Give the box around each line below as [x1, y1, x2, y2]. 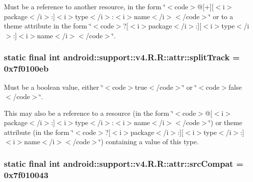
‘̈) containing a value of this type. [99, 136, 199, 147]
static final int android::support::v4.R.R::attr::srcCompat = [4, 157, 244, 169]
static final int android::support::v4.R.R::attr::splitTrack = [4, 51, 240, 63]
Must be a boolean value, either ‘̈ [4, 81, 103, 92]
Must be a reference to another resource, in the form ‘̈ [4, 1, 166, 11]
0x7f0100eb [4, 62, 49, 75]
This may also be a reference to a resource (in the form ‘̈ [4, 107, 174, 118]
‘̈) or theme [208, 117, 242, 128]
